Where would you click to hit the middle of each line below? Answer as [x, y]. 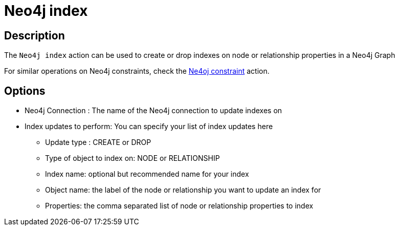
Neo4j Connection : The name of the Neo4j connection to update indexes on [153, 111]
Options [25, 91]
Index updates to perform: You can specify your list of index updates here [149, 127]
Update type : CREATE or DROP [98, 142]
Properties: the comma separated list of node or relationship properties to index [179, 206]
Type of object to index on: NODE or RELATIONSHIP [132, 158]
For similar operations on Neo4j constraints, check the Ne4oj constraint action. [137, 71]
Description [35, 35]
